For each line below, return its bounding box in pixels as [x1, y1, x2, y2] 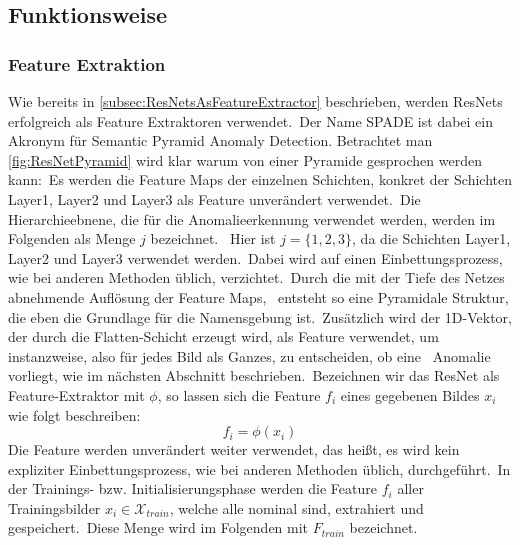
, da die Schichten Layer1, [352, 228, 511, 249]
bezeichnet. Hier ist [150, 228, 276, 249]
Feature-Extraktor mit [8, 384, 145, 405]
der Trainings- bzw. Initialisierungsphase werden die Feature [8, 478, 377, 499]
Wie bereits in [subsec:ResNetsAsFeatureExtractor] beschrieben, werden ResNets [8, 91, 503, 111]
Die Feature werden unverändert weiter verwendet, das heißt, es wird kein [8, 439, 460, 460]
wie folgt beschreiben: [8, 404, 141, 425]
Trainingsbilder [8, 497, 101, 518]
